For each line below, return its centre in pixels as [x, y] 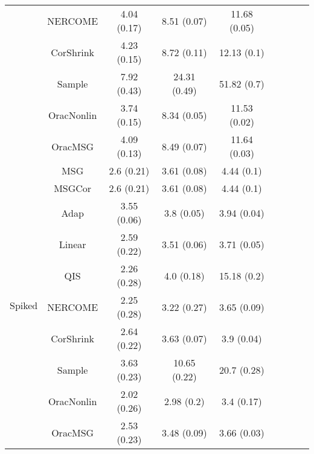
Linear [72, 244]
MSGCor [73, 188]
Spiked [24, 305]
